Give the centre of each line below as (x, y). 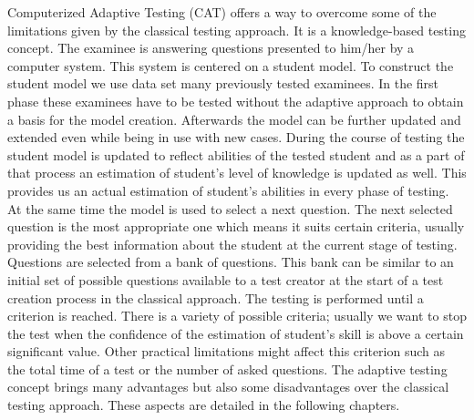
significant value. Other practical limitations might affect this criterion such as (227, 351)
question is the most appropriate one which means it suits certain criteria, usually (236, 226)
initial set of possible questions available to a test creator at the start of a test (226, 279)
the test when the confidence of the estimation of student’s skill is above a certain (236, 333)
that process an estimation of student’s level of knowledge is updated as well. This (237, 173)
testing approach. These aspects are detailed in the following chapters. (204, 405)
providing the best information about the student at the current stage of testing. (232, 244)
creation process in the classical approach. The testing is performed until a (216, 297)
